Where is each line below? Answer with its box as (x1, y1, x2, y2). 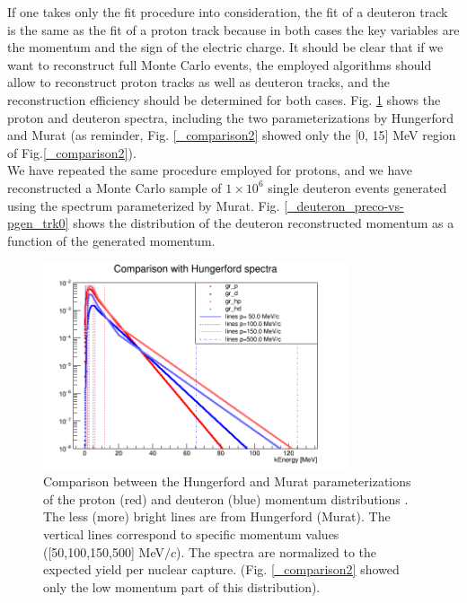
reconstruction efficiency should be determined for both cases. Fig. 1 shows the (7, 90, 441, 109)
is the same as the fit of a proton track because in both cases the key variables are (7, 20, 460, 39)
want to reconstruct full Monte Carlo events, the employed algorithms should (7, 55, 432, 74)
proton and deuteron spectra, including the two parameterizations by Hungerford (7, 108, 454, 127)
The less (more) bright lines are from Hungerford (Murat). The (43, 507, 391, 526)
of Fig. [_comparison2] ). (7, 143, 137, 162)
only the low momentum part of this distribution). (43, 577, 321, 596)
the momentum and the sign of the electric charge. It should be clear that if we (7, 38, 444, 57)
